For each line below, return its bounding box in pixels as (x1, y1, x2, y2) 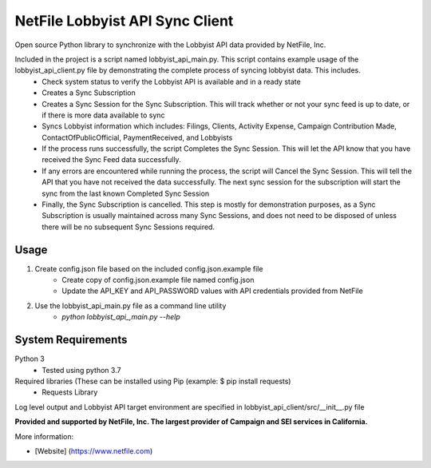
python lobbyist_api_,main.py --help (61, 312, 181, 322)
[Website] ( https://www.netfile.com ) (34, 446, 153, 455)
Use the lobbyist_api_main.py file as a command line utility (34, 300, 227, 311)
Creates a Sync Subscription (42, 88, 136, 97)
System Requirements (14, 333, 128, 347)
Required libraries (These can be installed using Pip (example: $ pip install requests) (14, 376, 291, 386)
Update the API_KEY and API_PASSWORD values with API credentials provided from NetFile (61, 286, 363, 295)
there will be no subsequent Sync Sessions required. (42, 222, 215, 232)
